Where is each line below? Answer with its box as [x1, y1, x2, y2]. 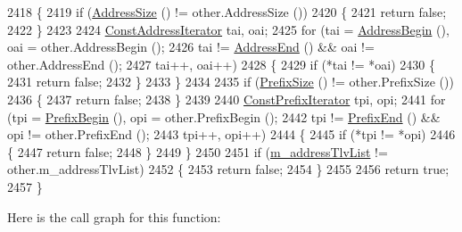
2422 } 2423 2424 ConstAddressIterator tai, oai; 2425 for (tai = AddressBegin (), [7, 20, 450, 38]
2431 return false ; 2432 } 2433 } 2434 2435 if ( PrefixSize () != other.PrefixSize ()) [7, 72, 454, 91]
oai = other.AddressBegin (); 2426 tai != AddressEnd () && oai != [7, 37, 375, 56]
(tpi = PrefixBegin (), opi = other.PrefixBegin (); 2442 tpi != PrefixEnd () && [7, 107, 441, 126]
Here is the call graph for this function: [7, 207, 221, 226]
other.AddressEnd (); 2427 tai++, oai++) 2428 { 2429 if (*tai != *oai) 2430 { [7, 54, 435, 73]
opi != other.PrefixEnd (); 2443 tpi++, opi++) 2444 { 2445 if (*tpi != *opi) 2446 [7, 125, 456, 144]
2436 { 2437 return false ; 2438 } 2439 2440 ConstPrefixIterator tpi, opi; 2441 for [7, 89, 446, 108]
